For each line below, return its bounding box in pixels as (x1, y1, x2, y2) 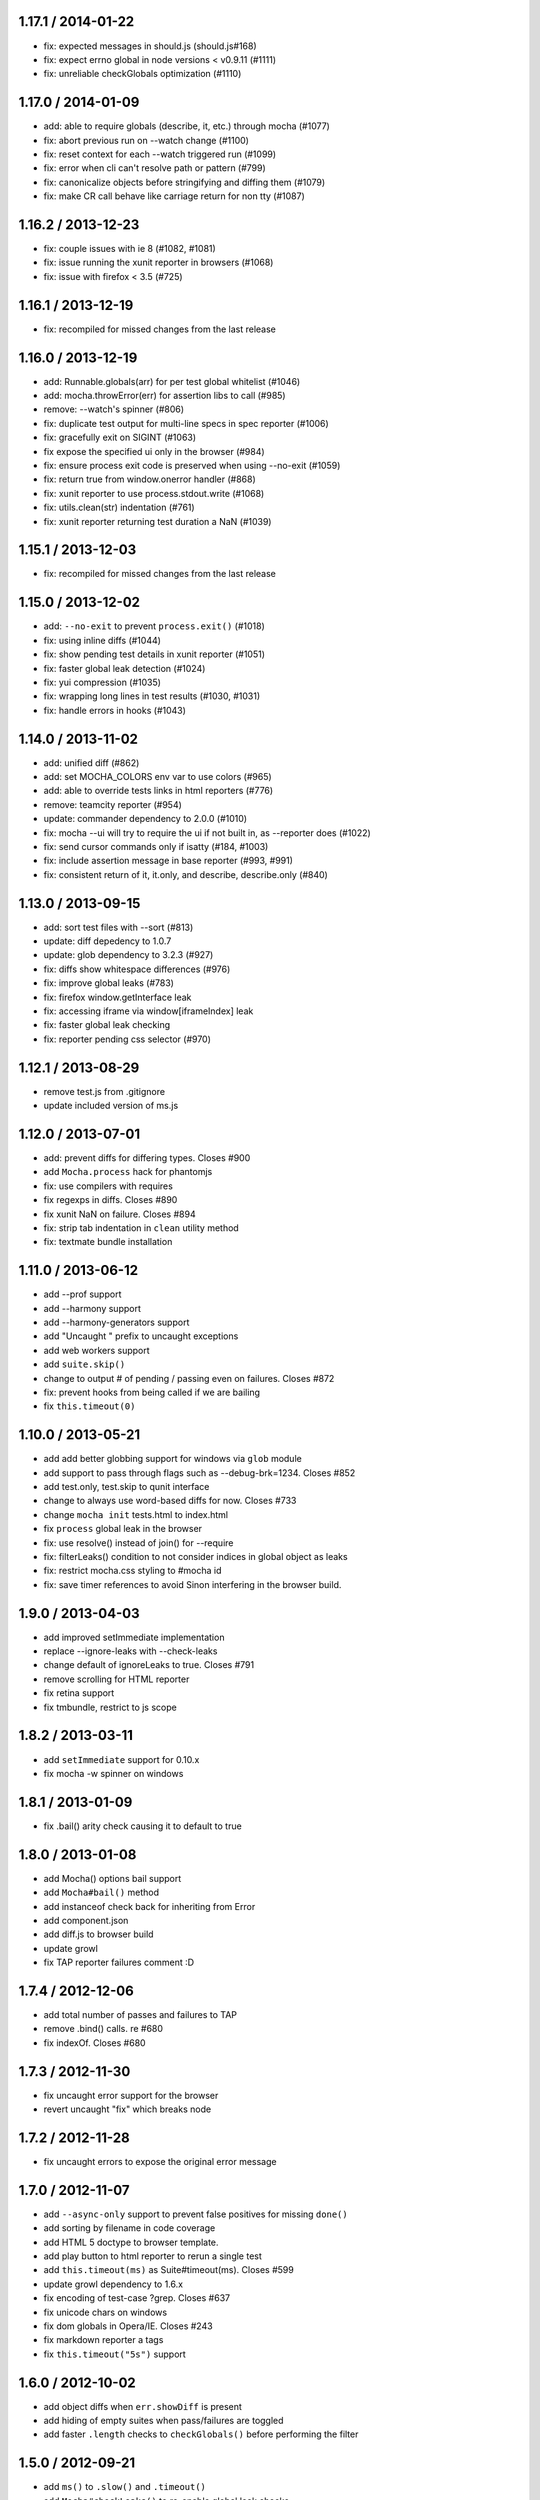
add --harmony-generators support (43, 1316, 190, 1329)
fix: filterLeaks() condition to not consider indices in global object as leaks (43, 1551, 349, 1562)
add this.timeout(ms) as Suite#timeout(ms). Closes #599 (43, 2264, 294, 2276)
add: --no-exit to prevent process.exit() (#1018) (43, 620, 265, 632)
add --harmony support (43, 1302, 142, 1314)
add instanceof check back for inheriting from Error (43, 1900, 256, 1912)
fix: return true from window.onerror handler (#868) (43, 473, 257, 485)
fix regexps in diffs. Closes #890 (43, 1194, 178, 1206)
